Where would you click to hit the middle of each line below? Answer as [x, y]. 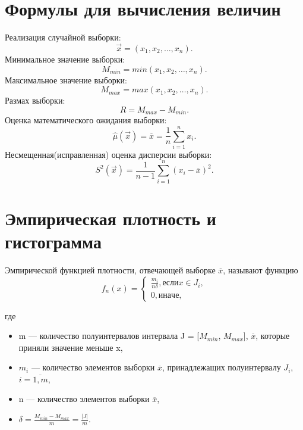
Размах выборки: [35, 100]
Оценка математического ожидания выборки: [86, 120]
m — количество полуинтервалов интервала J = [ [109, 336]
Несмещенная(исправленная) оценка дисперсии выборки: [108, 154]
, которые [273, 336]
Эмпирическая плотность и [111, 218]
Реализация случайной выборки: [63, 37]
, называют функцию [261, 269]
